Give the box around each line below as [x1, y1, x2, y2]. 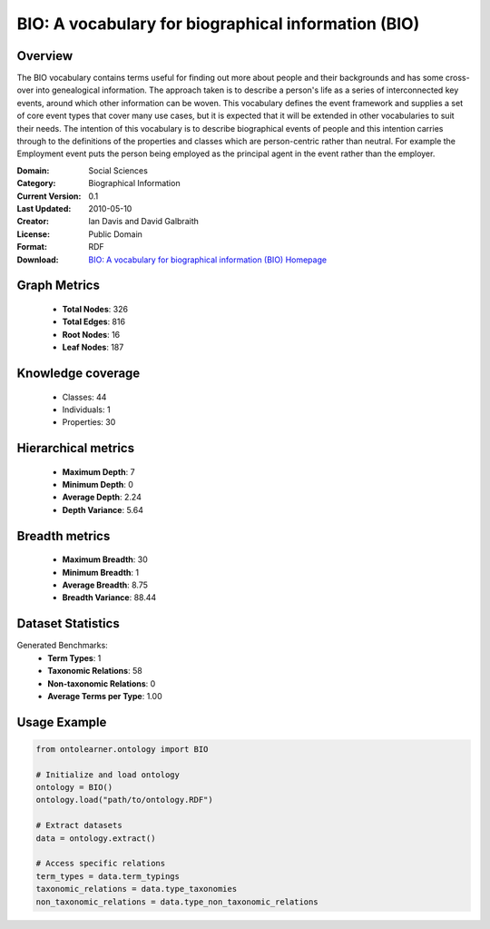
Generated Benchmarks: [16, 640, 108, 651]
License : [16, 228, 50, 240]
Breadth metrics [16, 528, 111, 544]
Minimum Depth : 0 [62, 479, 133, 490]
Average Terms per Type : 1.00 [47, 690, 162, 701]
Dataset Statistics [16, 616, 120, 631]
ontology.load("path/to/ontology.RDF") [35, 795, 213, 805]
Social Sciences [88, 164, 149, 176]
